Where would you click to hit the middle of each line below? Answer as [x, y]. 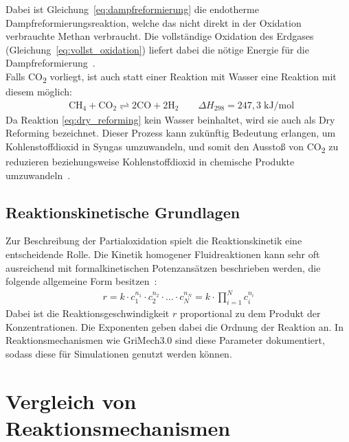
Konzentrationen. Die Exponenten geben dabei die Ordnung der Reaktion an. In [174, 326]
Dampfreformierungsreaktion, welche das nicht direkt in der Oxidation [154, 22]
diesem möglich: [39, 92]
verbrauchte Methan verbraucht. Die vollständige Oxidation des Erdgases [160, 36]
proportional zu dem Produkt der [250, 313]
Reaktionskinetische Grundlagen [123, 212]
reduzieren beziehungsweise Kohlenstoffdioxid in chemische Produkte [150, 162]
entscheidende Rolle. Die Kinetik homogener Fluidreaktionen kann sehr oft [163, 254]
